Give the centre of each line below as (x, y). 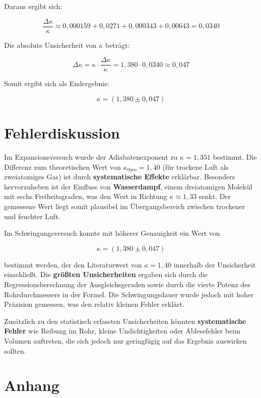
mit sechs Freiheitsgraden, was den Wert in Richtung (86, 196)
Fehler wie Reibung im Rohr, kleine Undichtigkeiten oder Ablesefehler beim (122, 331)
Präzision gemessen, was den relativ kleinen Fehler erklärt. (94, 304)
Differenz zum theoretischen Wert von (62, 167)
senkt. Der (215, 196)
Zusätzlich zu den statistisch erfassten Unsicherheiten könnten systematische (125, 321)
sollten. (15, 350)
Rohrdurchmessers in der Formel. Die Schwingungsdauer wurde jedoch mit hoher (129, 294)
